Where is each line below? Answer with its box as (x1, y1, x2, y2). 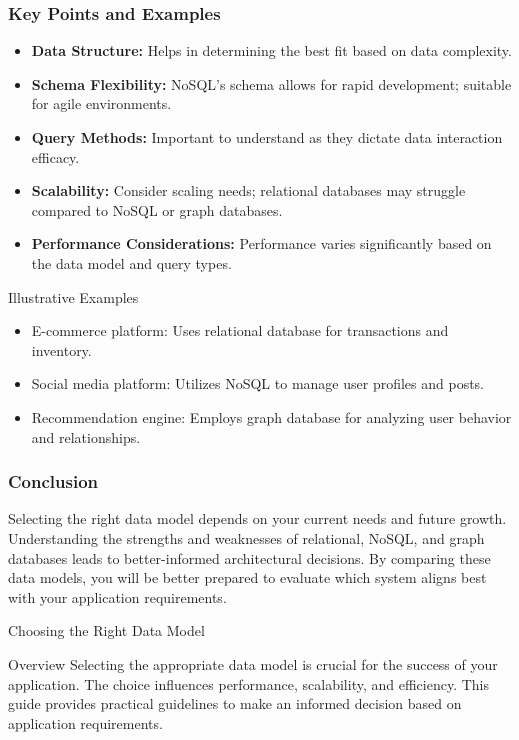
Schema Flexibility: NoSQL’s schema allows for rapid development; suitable (31, 73, 512, 94)
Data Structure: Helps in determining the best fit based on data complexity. (31, 40, 512, 61)
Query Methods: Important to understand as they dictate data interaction (31, 127, 503, 147)
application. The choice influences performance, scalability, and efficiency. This (8, 673, 489, 694)
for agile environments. (31, 93, 172, 114)
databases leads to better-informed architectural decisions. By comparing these (8, 547, 491, 568)
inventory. (31, 339, 92, 360)
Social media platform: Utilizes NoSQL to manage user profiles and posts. (31, 373, 484, 394)
